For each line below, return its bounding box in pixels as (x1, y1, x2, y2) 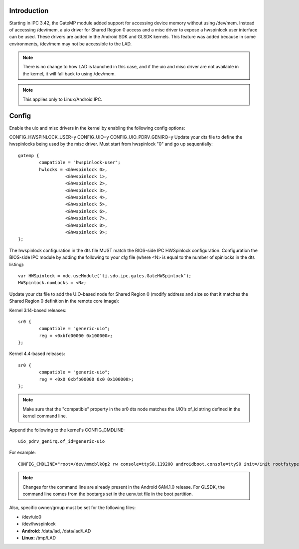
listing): (9, 261, 25, 267)
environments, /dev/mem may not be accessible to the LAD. (9, 40, 132, 47)
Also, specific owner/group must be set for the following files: (9, 505, 136, 511)
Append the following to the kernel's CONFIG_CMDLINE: (9, 427, 125, 433)
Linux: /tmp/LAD (21, 535, 56, 541)
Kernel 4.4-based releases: (9, 351, 65, 357)
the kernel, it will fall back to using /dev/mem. (22, 70, 116, 77)
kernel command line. (22, 413, 67, 419)
